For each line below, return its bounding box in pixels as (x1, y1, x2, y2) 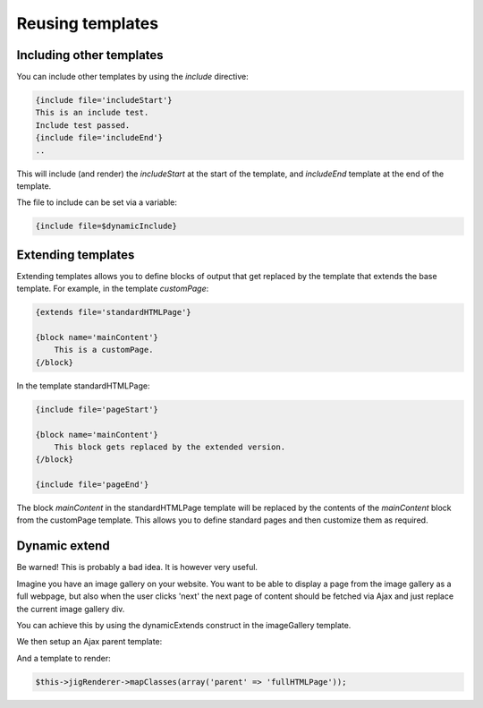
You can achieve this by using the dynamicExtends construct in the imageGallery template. (16, 619, 352, 630)
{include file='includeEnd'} (35, 132, 164, 143)
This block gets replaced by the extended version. (54, 441, 286, 452)
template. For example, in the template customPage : (16, 283, 209, 294)
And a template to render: (16, 653, 111, 663)
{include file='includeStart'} (35, 95, 174, 106)
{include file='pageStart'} (35, 404, 158, 414)
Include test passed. (35, 120, 131, 130)
